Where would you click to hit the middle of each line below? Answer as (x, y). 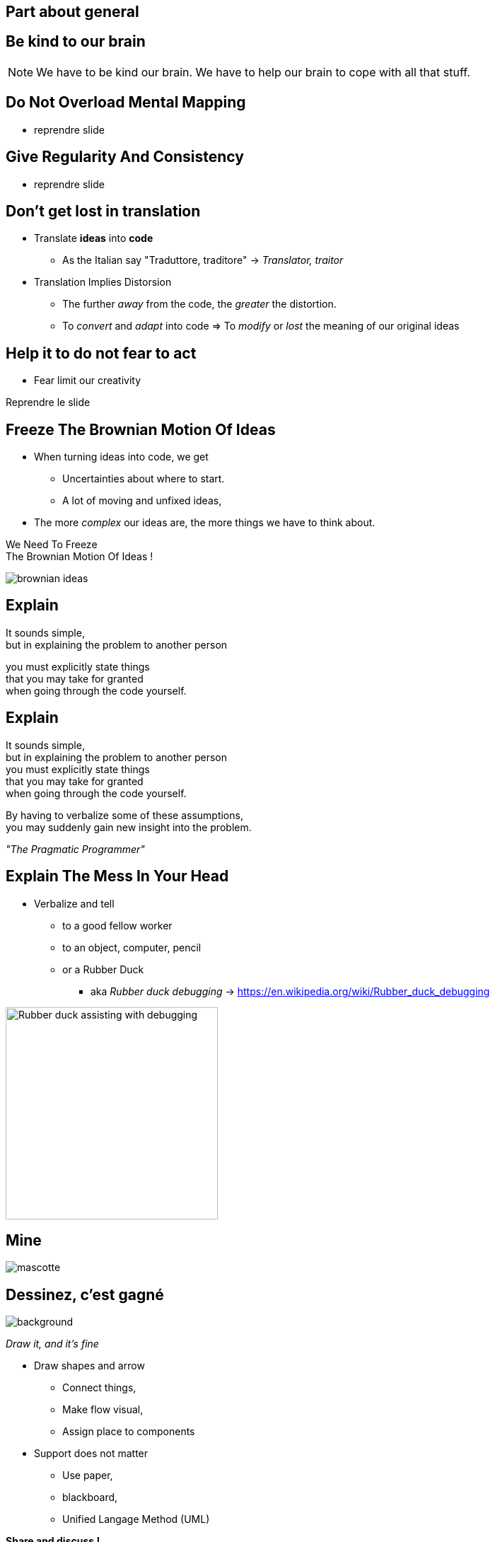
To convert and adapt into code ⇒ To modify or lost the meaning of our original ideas (261, 326)
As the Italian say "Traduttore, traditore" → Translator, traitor (203, 260)
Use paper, (88, 1476)
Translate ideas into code (94, 238)
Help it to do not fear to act (101, 353)
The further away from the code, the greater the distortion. (199, 304)
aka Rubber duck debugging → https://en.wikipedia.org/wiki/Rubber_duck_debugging (290, 991)
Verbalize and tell (74, 903)
